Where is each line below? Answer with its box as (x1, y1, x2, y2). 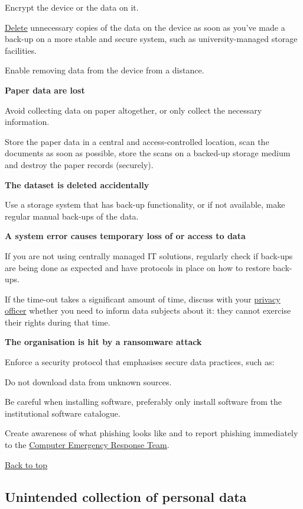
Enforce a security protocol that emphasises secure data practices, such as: (5, 356, 275, 368)
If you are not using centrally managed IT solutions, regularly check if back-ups (5, 249, 293, 262)
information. (5, 115, 50, 128)
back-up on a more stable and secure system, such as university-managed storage (5, 33, 298, 45)
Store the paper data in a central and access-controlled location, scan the (5, 135, 269, 147)
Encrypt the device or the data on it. (5, 1, 139, 13)
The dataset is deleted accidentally (5, 178, 149, 191)
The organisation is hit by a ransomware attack (5, 336, 202, 348)
